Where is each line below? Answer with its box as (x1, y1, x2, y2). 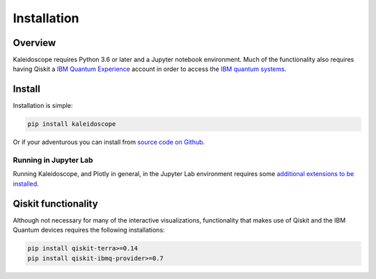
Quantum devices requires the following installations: (13, 226, 165, 234)
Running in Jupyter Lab (13, 155, 93, 165)
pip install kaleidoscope (27, 120, 116, 128)
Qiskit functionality (13, 198, 98, 209)
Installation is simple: (13, 102, 73, 110)
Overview (13, 37, 56, 49)
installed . (13, 180, 40, 188)
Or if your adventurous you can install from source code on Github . (13, 138, 205, 146)
